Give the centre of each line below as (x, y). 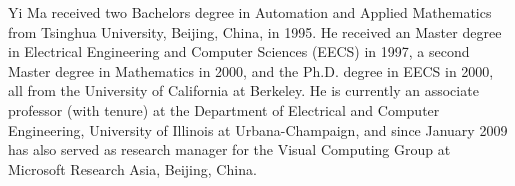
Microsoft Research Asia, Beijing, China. (132, 168)
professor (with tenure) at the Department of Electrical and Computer (224, 109)
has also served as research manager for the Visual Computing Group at (229, 149)
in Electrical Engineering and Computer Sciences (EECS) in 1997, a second (239, 51)
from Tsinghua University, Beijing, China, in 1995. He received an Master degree (255, 31)
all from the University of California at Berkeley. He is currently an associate (243, 90)
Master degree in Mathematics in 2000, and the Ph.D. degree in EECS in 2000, (251, 70)
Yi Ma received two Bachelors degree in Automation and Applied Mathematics (250, 12)
